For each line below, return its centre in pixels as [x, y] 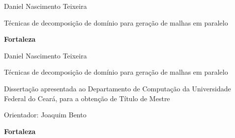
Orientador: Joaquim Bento [45, 115]
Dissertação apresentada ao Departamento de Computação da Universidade [117, 88]
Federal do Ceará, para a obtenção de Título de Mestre [87, 98]
